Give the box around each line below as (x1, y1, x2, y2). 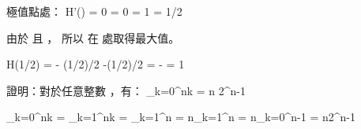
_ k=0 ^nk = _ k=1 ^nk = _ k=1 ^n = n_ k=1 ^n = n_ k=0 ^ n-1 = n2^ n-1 (6, 109, 356, 125)
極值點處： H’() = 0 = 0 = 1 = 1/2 (6, 3, 182, 19)
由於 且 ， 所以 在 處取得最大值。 (6, 29, 180, 46)
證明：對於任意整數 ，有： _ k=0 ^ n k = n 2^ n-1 (6, 82, 246, 98)
